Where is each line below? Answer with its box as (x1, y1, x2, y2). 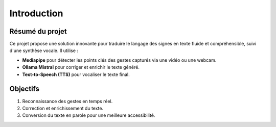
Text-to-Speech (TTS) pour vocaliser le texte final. (22, 71, 130, 78)
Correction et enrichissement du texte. (22, 105, 104, 111)
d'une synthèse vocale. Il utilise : (9, 47, 79, 54)
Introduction (9, 8, 63, 19)
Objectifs (9, 85, 40, 93)
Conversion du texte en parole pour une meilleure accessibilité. (22, 112, 155, 118)
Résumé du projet (9, 27, 67, 36)
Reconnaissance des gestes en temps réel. (22, 98, 113, 104)
